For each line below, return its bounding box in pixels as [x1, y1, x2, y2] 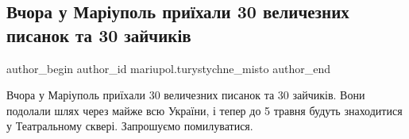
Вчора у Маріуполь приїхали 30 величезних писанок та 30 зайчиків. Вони [6, 87, 365, 103]
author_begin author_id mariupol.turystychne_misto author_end [6, 60, 331, 76]
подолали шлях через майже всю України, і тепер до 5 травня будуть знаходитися [6, 102, 403, 118]
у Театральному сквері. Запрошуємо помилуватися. [6, 118, 253, 134]
